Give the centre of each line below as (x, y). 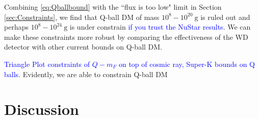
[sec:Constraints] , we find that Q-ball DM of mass (82, 17)
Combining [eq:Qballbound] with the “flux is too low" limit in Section (113, 7)
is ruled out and (225, 17)
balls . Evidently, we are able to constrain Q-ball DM (86, 74)
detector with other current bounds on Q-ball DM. (83, 47)
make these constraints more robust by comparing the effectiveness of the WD (126, 37)
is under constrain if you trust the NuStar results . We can (160, 27)
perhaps (16, 27)
